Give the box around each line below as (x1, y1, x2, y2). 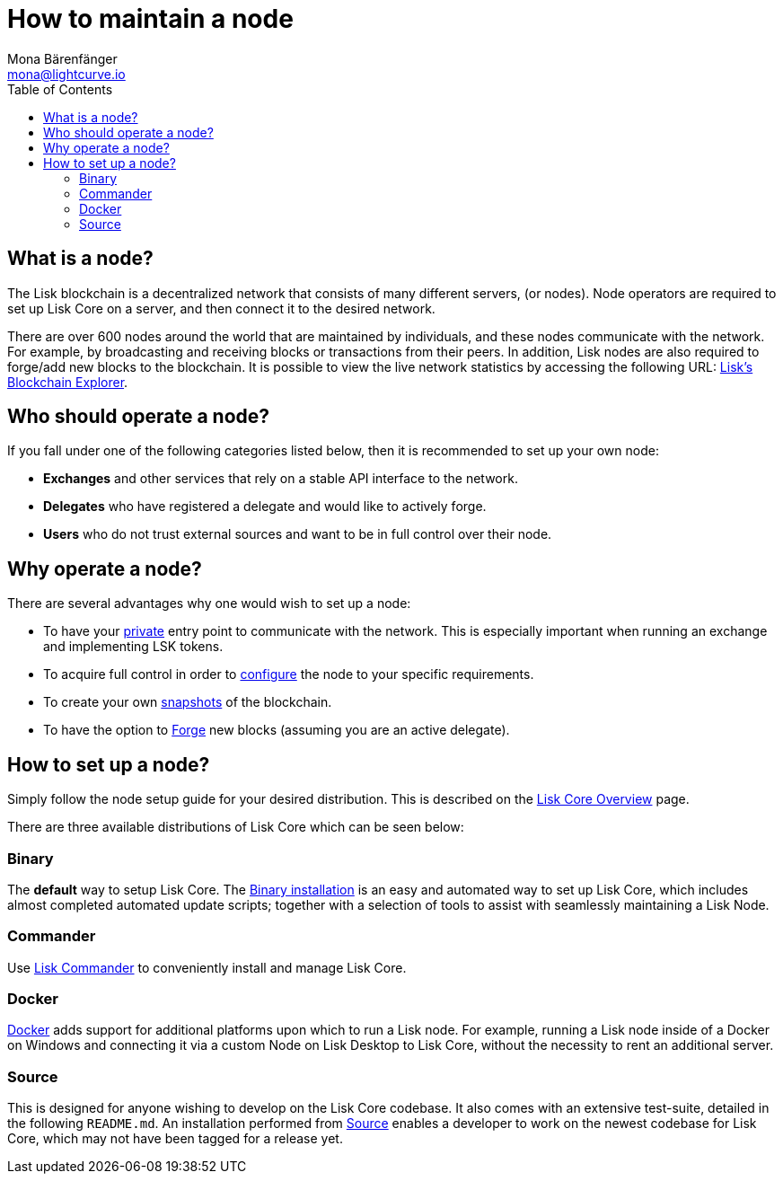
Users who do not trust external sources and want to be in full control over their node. (43, 526, 552, 542)
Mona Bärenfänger (7, 50, 118, 66)
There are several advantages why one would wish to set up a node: (7, 595, 411, 612)
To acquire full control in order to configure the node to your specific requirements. (43, 666, 534, 683)
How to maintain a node (7, 4, 294, 34)
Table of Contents (7, 81, 113, 97)
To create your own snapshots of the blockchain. (43, 694, 332, 710)
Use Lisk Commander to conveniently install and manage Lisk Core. (7, 959, 407, 975)
